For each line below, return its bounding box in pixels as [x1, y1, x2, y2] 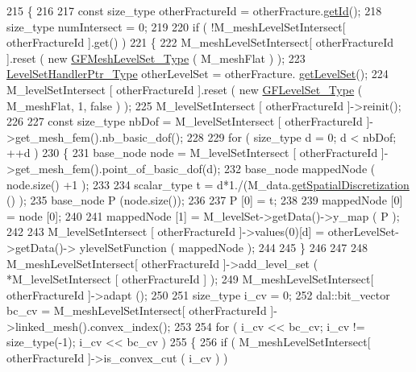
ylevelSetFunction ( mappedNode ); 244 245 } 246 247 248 [79, 238, 368, 255]
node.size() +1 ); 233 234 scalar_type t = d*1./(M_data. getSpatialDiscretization [6, 176, 410, 192]
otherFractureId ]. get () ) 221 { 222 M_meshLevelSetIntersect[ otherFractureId [6, 34, 394, 51]
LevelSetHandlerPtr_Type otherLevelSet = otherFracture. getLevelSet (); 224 [6, 65, 389, 82]
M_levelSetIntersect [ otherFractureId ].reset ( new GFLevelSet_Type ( [6, 81, 363, 97]
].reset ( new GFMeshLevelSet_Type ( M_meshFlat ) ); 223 [6, 49, 306, 66]
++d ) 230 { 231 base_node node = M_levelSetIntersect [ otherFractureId [6, 144, 378, 161]
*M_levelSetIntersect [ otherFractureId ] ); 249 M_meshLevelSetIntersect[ [6, 271, 374, 287]
